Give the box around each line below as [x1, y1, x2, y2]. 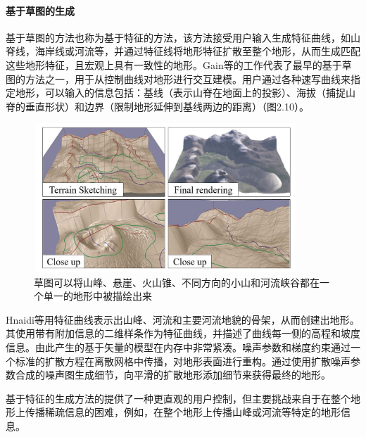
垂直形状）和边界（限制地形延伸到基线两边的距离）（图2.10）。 [25, 99, 309, 113]
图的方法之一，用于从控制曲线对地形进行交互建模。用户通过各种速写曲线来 [6, 71, 351, 86]
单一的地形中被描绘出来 [43, 289, 152, 303]
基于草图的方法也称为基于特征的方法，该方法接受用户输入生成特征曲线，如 [6, 30, 351, 44]
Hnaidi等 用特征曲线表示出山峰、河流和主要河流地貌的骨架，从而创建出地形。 [6, 312, 360, 327]
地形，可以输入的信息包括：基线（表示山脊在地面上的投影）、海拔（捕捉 [15, 85, 346, 100]
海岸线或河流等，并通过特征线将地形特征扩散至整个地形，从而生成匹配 [34, 44, 360, 58]
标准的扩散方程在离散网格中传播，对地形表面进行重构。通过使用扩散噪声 [15, 353, 351, 368]
